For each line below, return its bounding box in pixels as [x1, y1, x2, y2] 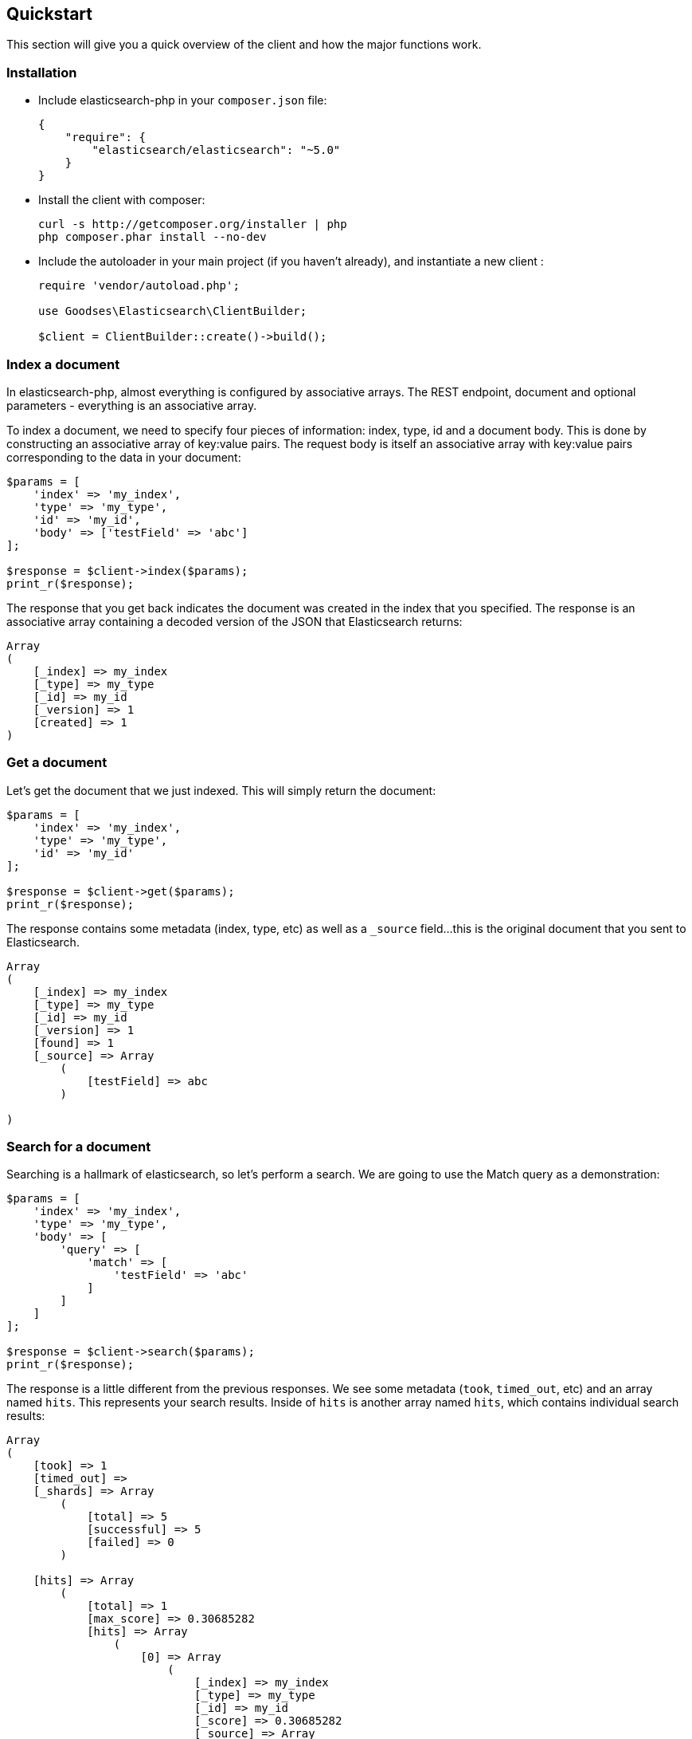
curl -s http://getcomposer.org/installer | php [38, 218, 347, 231]
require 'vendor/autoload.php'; [38, 279, 240, 293]
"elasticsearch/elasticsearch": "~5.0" [92, 144, 341, 157]
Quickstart [6, 4, 93, 24]
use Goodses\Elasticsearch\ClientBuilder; [38, 305, 307, 318]
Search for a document [6, 1139, 151, 1155]
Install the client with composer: [38, 193, 205, 207]
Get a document [6, 754, 108, 771]
